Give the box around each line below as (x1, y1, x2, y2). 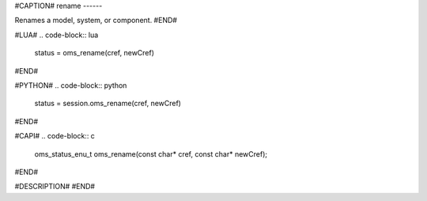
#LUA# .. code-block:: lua (14, 30, 99, 40)
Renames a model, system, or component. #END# (14, 16, 178, 25)
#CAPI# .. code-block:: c (14, 131, 95, 141)
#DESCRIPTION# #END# (14, 182, 95, 192)
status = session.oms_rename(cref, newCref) (34, 99, 182, 108)
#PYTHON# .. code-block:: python (14, 80, 127, 90)
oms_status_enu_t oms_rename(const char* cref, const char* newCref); (34, 149, 268, 158)
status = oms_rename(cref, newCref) (34, 48, 154, 58)
